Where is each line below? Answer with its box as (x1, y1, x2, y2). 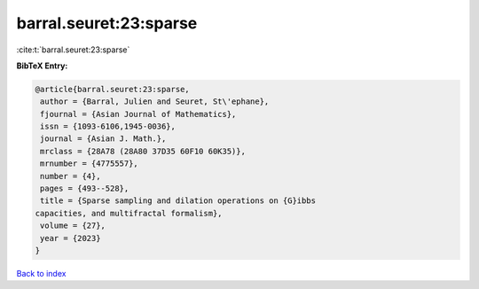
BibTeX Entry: (16, 60, 68, 71)
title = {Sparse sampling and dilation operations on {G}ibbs (40, 196, 317, 206)
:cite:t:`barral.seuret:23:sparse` (16, 44, 130, 55)
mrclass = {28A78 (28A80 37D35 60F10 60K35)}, (40, 146, 246, 156)
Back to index (16, 268, 67, 278)
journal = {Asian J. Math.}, (40, 134, 167, 144)
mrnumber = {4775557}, (40, 159, 139, 168)
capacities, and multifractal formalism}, (35, 208, 223, 218)
